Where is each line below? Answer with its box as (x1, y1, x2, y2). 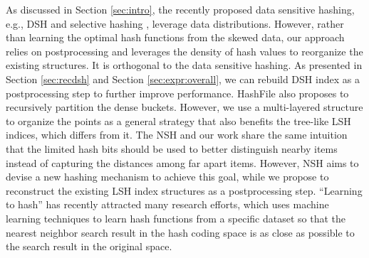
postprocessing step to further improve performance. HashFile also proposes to (6, 85, 349, 100)
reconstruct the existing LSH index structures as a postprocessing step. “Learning (6, 183, 363, 198)
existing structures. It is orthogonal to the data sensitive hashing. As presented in (6, 58, 363, 72)
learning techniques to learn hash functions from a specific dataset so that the (6, 210, 345, 225)
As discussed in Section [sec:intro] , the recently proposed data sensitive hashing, (6, 2, 355, 16)
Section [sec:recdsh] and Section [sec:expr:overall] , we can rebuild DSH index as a (6, 71, 360, 86)
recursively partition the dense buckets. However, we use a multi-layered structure (6, 100, 363, 114)
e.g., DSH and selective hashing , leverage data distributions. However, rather (6, 16, 344, 31)
